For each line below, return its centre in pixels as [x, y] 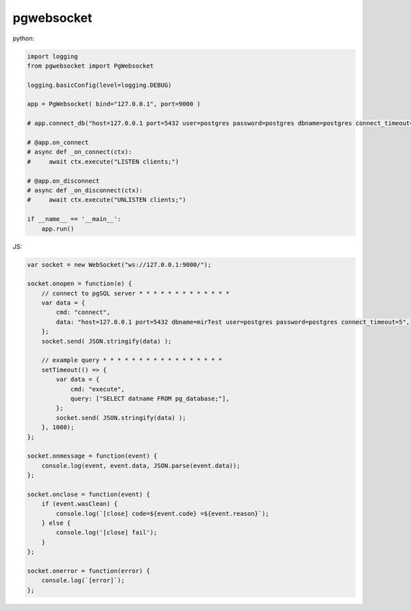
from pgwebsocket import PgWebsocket [90, 66]
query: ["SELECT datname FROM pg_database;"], [150, 399]
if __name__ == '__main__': [74, 219]
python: [23, 38]
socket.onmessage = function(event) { [92, 456]
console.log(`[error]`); [83, 581]
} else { [56, 523]
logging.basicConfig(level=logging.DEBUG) [99, 85]
